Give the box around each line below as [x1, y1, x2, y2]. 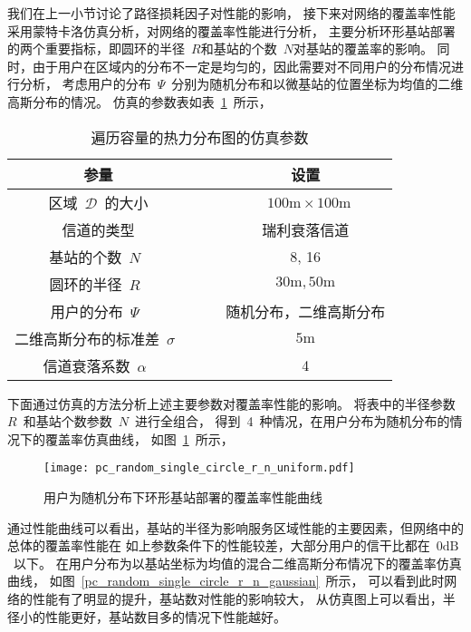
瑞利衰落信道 [262, 219, 350, 240]
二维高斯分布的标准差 [14, 327, 160, 349]
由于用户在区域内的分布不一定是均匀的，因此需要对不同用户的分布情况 [32, 56, 451, 75]
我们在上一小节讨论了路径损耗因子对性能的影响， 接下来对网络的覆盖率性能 [7, 4, 456, 22]
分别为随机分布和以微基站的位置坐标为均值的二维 [171, 74, 464, 93]
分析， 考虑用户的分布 [19, 74, 151, 93]
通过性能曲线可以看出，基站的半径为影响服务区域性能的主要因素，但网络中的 [7, 518, 464, 537]
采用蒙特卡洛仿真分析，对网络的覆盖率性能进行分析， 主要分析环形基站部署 [7, 21, 456, 40]
